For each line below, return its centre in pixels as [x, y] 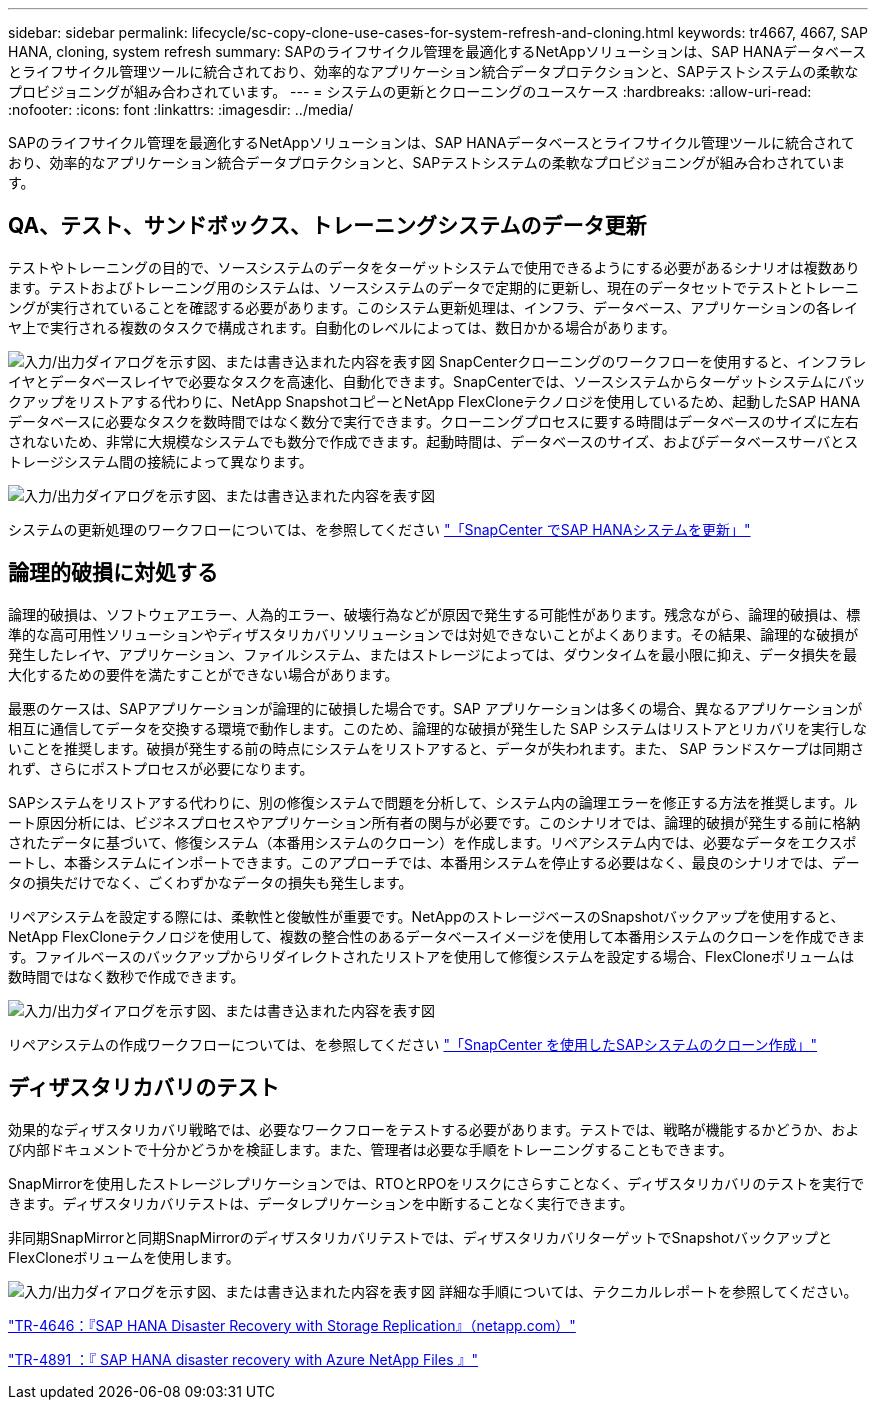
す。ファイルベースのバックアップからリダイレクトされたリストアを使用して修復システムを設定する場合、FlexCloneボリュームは [431, 956]
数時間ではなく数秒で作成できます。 [126, 976]
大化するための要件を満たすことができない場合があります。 [203, 674]
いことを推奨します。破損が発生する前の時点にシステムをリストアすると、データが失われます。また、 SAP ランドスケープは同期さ [436, 748]
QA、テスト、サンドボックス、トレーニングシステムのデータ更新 [327, 226]
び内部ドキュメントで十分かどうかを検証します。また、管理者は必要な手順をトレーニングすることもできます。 [370, 1149]
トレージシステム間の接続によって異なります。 [160, 461]
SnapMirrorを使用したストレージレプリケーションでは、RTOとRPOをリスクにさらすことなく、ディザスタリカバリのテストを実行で [436, 1183]
